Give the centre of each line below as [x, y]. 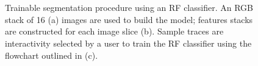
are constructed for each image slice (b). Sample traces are [114, 31]
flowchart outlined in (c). [52, 55]
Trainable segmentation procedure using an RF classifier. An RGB [129, 8]
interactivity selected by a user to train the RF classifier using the [128, 43]
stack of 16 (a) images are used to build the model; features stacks [129, 19]
